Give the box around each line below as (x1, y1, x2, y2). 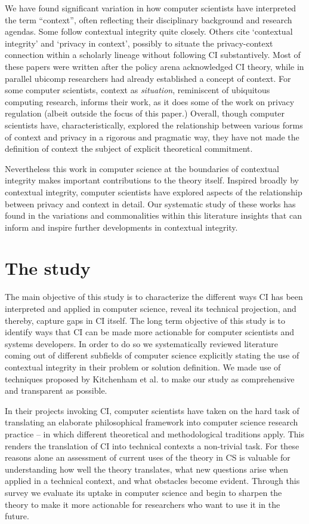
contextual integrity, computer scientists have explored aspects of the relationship (5, 185, 302, 198)
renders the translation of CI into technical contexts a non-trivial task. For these (5, 439, 299, 452)
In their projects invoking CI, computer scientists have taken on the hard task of (5, 404, 299, 416)
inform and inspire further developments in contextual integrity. (5, 220, 238, 233)
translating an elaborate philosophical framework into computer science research (5, 416, 298, 428)
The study (5, 256, 91, 280)
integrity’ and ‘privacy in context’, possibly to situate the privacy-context (5, 36, 273, 49)
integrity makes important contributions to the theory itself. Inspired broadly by (5, 174, 299, 186)
